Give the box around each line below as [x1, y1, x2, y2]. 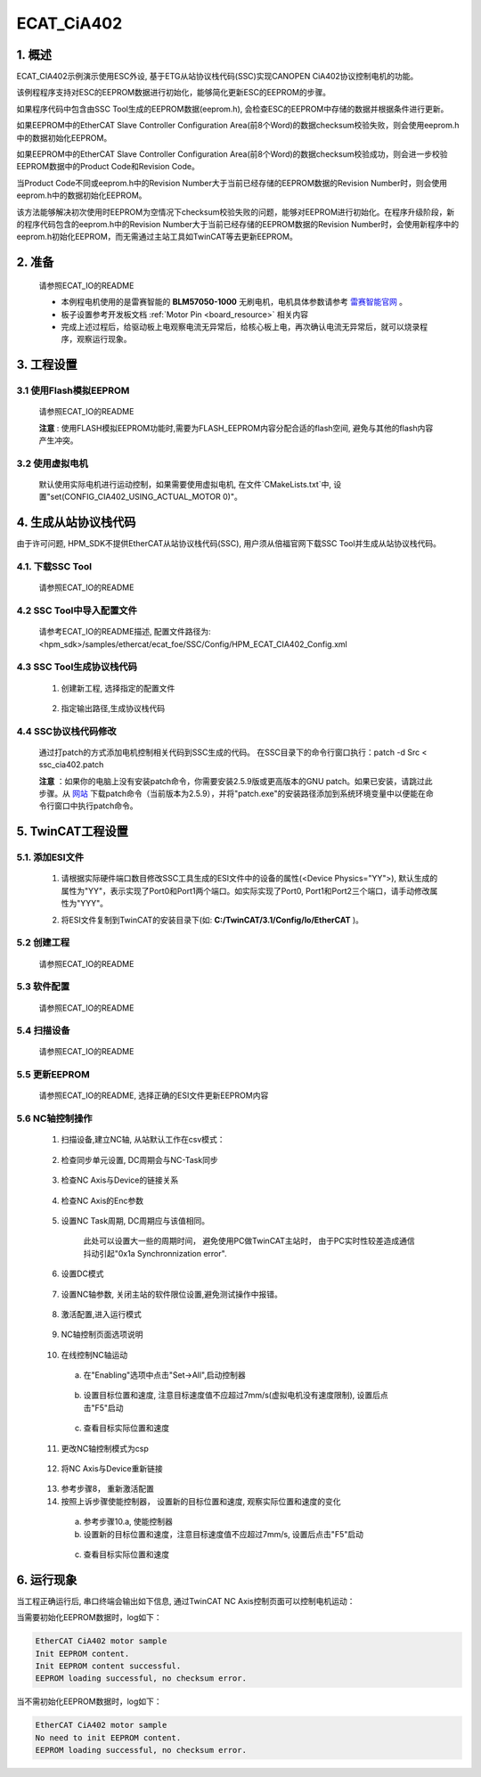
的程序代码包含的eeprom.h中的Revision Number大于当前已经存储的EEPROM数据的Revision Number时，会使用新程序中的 [16, 218, 459, 229]
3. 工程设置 [16, 357, 77, 373]
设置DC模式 [61, 1268, 104, 1279]
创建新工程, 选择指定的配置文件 [61, 683, 175, 693]
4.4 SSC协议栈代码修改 [16, 725, 117, 737]
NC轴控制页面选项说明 [61, 1329, 143, 1340]
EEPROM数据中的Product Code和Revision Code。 [16, 161, 200, 172]
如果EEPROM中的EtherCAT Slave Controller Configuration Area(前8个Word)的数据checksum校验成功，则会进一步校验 [16, 149, 448, 160]
